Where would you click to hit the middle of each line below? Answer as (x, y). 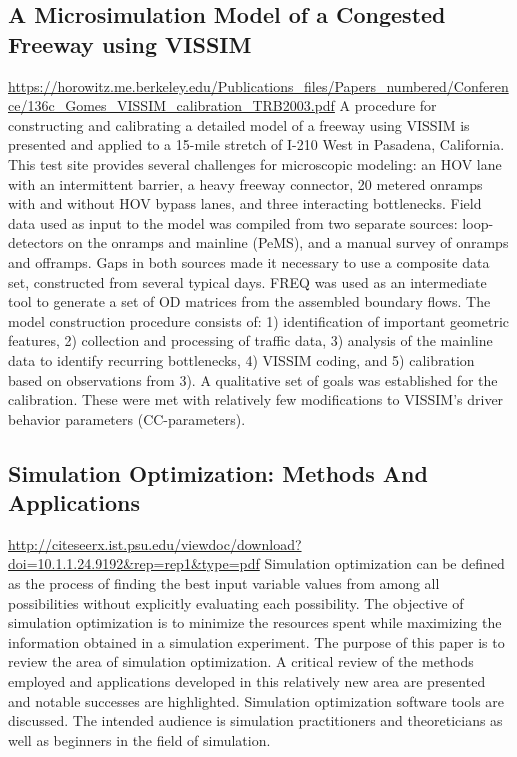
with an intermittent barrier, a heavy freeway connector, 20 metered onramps (245, 183)
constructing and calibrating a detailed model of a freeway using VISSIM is (239, 124)
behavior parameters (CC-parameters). (127, 418)
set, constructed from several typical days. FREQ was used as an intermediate (247, 281)
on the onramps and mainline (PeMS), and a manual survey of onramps (288, 242)
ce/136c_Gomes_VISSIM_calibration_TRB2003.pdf (171, 105)
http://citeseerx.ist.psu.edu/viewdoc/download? (155, 543)
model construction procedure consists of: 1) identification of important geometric (259, 320)
